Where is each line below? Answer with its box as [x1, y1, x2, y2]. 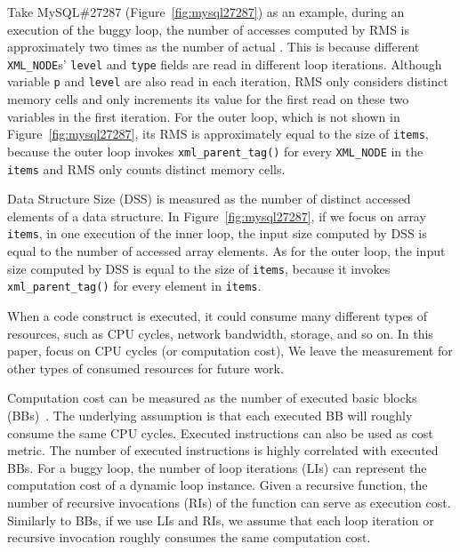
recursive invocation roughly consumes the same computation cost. [7, 528, 371, 547]
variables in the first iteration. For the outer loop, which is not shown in [7, 107, 400, 125]
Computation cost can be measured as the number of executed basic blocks [7, 388, 417, 407]
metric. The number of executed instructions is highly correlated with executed [7, 441, 439, 460]
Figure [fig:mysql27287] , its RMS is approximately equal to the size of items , [7, 124, 429, 143]
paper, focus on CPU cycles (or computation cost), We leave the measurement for [7, 341, 453, 360]
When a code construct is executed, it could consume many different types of [7, 307, 428, 324]
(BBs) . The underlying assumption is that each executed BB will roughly [7, 405, 413, 424]
